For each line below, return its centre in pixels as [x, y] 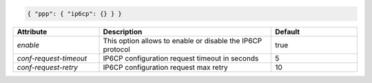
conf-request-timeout [52, 58]
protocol [116, 49]
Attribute [32, 32]
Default [287, 32]
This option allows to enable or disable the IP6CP [183, 40]
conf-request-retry [48, 67]
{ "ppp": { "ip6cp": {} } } [74, 13]
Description [123, 32]
